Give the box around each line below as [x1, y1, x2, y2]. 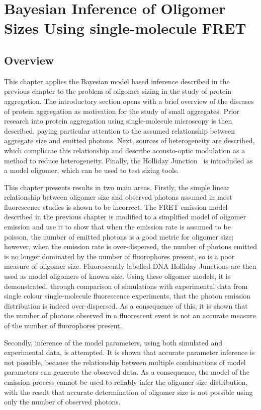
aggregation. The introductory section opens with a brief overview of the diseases [4, 95, 254, 106]
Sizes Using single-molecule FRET [4, 18, 246, 38]
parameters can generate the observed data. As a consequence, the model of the [4, 367, 250, 377]
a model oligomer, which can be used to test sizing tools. [4, 165, 179, 175]
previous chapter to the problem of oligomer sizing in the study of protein [4, 86, 231, 96]
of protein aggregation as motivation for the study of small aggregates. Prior [4, 105, 239, 116]
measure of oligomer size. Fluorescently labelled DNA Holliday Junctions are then [4, 261, 256, 271]
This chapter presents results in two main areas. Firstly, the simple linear [4, 182, 230, 192]
